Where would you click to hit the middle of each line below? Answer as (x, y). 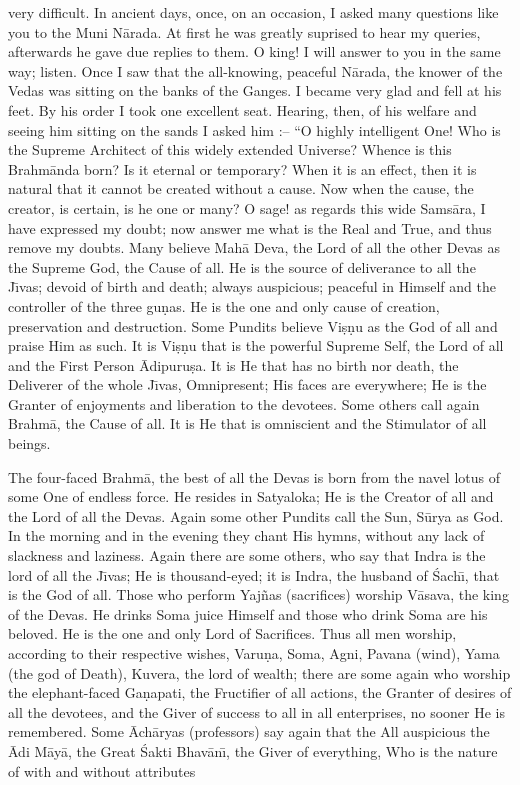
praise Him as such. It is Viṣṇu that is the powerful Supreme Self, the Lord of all (256, 345)
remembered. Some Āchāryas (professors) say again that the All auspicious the (249, 731)
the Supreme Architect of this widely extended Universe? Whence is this (230, 149)
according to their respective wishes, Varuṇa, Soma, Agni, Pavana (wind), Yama (254, 653)
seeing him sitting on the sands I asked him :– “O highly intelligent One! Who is (254, 129)
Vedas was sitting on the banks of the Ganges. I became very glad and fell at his (255, 90)
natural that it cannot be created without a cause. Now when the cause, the (241, 188)
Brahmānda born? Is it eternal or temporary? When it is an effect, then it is (242, 168)
